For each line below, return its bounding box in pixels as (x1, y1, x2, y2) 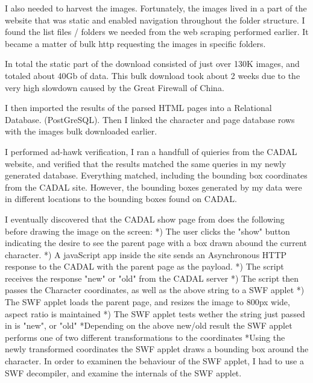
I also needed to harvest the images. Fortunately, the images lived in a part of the (5, 2, 307, 14)
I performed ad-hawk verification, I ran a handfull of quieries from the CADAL (5, 145, 297, 157)
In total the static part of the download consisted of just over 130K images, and (5, 57, 300, 70)
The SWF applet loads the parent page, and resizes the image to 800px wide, (5, 296, 290, 308)
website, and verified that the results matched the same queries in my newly (5, 157, 286, 169)
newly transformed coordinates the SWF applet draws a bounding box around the (5, 343, 309, 355)
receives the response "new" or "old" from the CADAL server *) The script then (5, 271, 299, 284)
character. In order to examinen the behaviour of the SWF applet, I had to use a (5, 355, 304, 367)
